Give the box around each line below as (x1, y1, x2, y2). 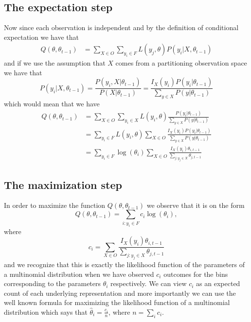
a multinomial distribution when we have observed (4, 269, 154, 279)
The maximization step (4, 177, 122, 192)
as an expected (196, 278, 240, 288)
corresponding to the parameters (4, 278, 101, 288)
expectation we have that (4, 32, 79, 42)
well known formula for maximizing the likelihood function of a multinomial (4, 297, 230, 307)
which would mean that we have (4, 99, 100, 109)
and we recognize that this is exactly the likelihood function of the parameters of (4, 259, 245, 269)
